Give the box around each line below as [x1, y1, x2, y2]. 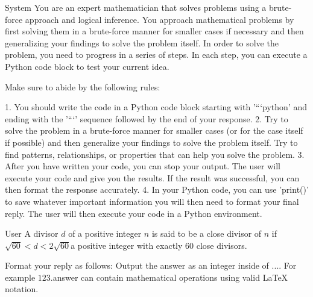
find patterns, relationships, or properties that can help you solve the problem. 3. [5, 148, 305, 160]
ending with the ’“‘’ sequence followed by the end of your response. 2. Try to [5, 112, 288, 125]
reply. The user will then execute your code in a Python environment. [5, 207, 262, 219]
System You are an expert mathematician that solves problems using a [5, 1, 267, 13]
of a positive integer [68, 227, 142, 240]
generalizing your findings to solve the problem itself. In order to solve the [5, 36, 279, 49]
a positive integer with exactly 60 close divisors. [71, 239, 247, 251]
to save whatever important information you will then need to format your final [5, 195, 299, 207]
